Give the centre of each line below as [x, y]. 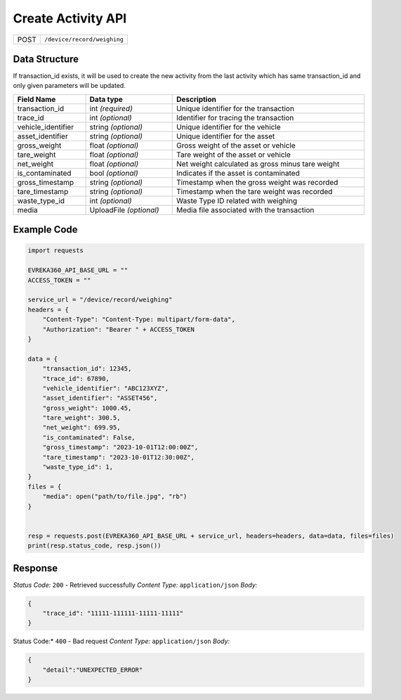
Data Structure [46, 59]
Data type [106, 99]
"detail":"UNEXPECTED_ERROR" [93, 670]
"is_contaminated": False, [89, 437]
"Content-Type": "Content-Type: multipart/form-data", [139, 319]
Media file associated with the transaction [245, 209]
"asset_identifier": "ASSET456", [100, 398]
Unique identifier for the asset [226, 136]
